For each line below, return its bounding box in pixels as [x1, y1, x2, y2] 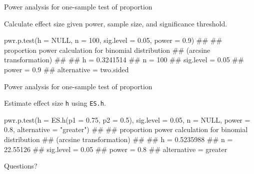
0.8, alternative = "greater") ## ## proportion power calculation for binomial [4, 124, 248, 135]
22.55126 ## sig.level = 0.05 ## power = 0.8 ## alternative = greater [4, 144, 227, 154]
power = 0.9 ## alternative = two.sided [4, 64, 129, 74]
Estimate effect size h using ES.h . [4, 98, 106, 108]
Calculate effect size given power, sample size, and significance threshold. [4, 18, 227, 28]
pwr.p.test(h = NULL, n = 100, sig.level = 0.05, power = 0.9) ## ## [4, 35, 222, 45]
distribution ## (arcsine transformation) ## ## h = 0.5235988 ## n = [4, 134, 233, 144]
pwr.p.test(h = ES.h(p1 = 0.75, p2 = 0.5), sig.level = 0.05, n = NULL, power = [4, 114, 250, 125]
